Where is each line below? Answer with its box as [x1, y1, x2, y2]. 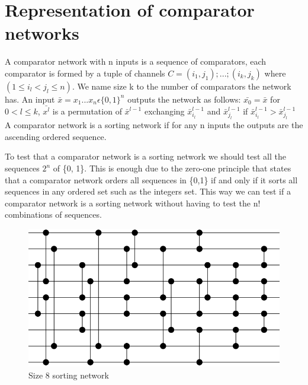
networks [5, 21, 79, 45]
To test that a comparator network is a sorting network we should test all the [5, 150, 286, 163]
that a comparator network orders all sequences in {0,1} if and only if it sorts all [5, 173, 298, 186]
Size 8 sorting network [28, 368, 109, 381]
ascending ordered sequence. [5, 130, 107, 142]
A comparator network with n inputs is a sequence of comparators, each [5, 55, 267, 68]
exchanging [144, 104, 185, 117]
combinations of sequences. [5, 208, 102, 221]
